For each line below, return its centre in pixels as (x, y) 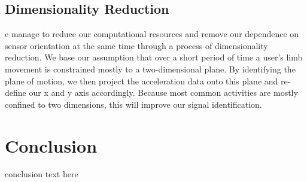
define (16, 92)
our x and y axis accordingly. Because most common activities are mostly (163, 92)
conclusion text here (42, 174)
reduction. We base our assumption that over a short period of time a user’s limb (154, 57)
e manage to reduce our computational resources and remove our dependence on (152, 34)
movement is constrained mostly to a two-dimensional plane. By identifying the (150, 69)
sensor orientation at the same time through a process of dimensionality (136, 45)
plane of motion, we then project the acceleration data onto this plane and (142, 81)
